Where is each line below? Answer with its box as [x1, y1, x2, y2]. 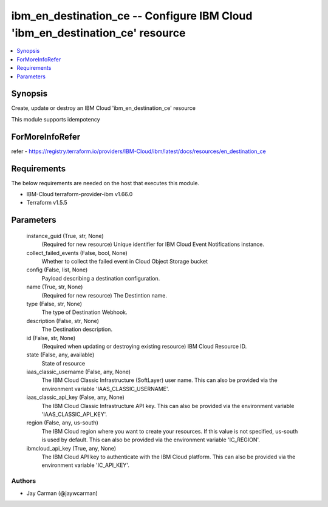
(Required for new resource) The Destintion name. [41, 291, 167, 299]
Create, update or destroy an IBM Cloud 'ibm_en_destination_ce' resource [11, 104, 196, 112]
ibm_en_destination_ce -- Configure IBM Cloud [11, 9, 253, 22]
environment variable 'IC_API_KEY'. [41, 461, 130, 469]
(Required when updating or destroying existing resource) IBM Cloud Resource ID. [41, 342, 247, 350]
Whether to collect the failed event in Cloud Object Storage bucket [41, 257, 208, 265]
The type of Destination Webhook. [41, 308, 128, 316]
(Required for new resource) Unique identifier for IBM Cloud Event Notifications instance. [41, 240, 264, 248]
